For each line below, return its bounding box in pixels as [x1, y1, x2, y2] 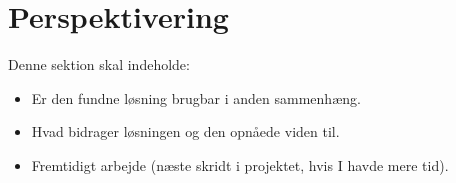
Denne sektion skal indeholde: [8, 54, 190, 75]
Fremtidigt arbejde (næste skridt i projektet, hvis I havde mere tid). [31, 154, 449, 175]
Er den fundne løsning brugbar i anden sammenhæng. [31, 87, 361, 108]
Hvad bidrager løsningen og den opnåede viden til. [31, 121, 340, 142]
